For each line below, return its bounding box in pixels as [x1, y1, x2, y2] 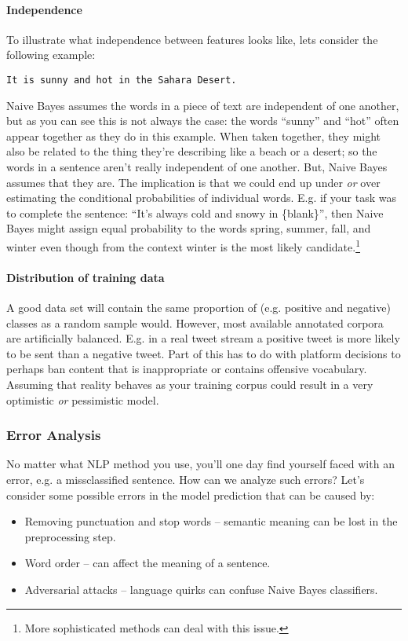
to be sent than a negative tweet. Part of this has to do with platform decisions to [6, 345, 401, 361]
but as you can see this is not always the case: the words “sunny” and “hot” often [6, 112, 399, 129]
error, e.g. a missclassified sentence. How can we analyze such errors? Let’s [6, 471, 365, 487]
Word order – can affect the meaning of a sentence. [24, 555, 271, 571]
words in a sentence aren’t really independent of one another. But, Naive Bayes [6, 159, 388, 175]
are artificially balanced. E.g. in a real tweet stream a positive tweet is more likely [6, 330, 400, 346]
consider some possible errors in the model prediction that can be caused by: [6, 486, 375, 503]
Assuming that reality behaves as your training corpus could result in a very [6, 376, 373, 392]
